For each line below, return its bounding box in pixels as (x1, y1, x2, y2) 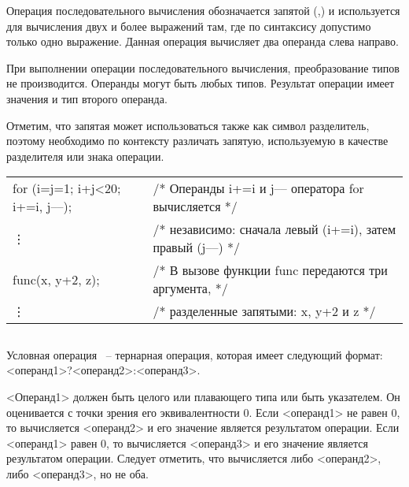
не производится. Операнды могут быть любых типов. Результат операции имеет (6, 75, 395, 91)
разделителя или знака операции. (6, 147, 164, 164)
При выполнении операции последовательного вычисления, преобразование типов (6, 59, 400, 76)
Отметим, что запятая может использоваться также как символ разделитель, (6, 117, 370, 133)
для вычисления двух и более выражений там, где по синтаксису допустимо (6, 17, 371, 34)
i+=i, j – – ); (13, 197, 72, 216)
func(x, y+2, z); (13, 270, 100, 288)
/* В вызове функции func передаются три (153, 261, 388, 280)
